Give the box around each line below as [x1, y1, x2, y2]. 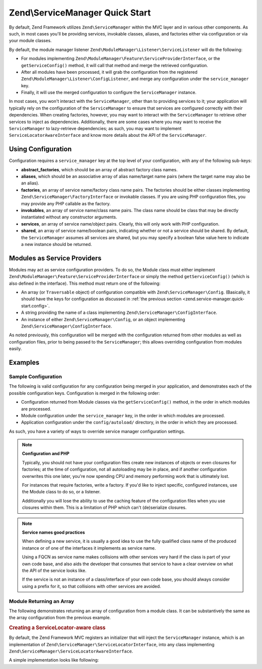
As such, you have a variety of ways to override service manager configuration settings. [9, 428, 185, 434]
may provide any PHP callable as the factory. [21, 200, 111, 206]
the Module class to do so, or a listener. [22, 489, 101, 495]
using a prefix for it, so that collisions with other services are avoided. [22, 583, 161, 589]
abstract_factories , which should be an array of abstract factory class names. [21, 166, 178, 172]
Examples [9, 359, 40, 367]
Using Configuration [9, 145, 72, 153]
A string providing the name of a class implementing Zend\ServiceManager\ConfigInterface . [21, 310, 217, 315]
